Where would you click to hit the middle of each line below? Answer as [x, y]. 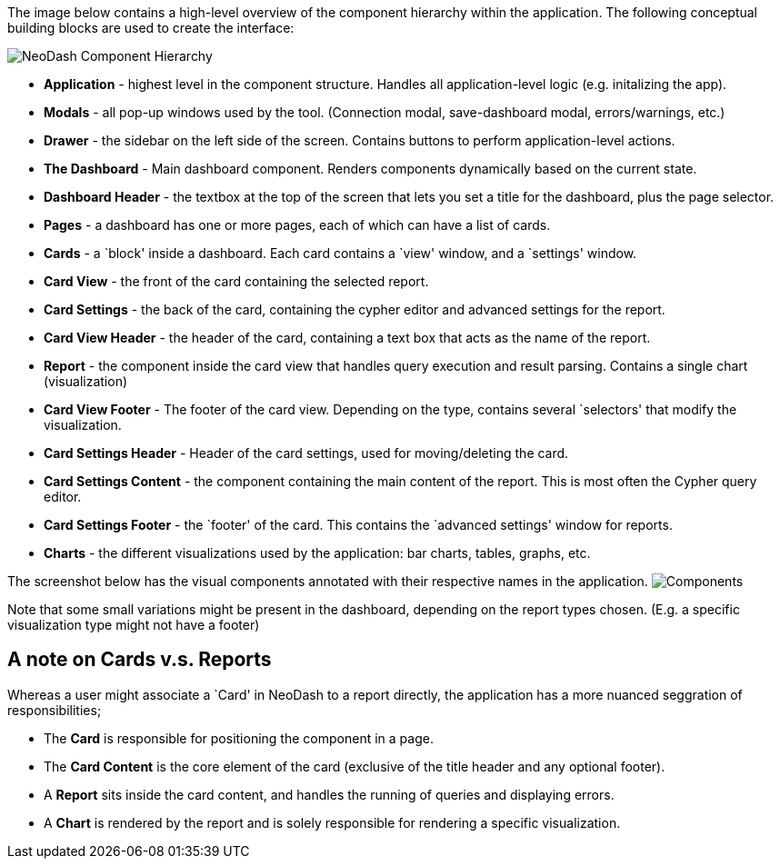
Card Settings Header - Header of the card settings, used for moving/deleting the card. [306, 453]
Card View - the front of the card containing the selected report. [236, 281]
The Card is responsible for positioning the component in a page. [239, 738]
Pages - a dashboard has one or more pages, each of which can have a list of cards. [297, 225]
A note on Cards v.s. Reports [140, 660]
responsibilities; [55, 710]
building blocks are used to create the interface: [151, 28]
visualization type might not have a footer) [134, 625]
